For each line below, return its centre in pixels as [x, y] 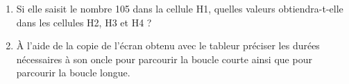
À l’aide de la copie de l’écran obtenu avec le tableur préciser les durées [168, 45]
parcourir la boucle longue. [73, 73]
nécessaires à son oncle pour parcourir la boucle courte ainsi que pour [164, 59]
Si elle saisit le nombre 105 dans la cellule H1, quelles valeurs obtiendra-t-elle [180, 8]
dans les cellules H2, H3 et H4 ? [84, 22]
